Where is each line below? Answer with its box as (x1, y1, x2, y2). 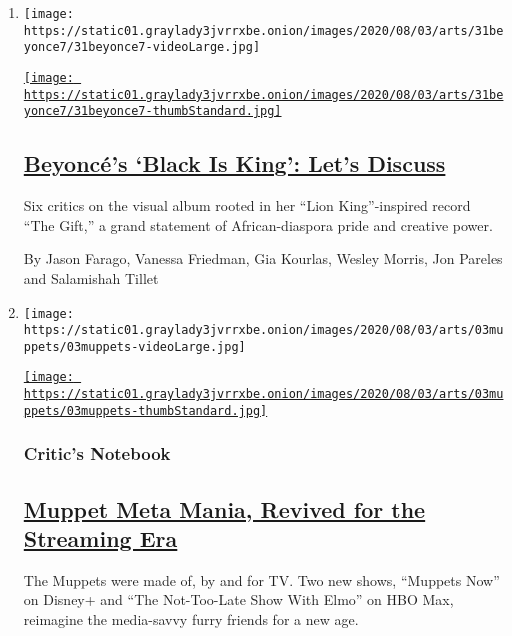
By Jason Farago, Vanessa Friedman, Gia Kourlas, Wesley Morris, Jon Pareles (23, 248, 503, 269)
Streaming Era (23, 523, 178, 554)
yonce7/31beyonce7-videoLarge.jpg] (23, 40, 261, 55)
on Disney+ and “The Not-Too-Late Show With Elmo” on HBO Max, (23, 589, 454, 610)
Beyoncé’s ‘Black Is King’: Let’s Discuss (23, 148, 446, 179)
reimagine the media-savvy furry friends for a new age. (23, 609, 359, 630)
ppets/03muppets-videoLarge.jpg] (23, 339, 246, 354)
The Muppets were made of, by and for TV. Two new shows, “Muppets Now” (23, 569, 500, 590)
